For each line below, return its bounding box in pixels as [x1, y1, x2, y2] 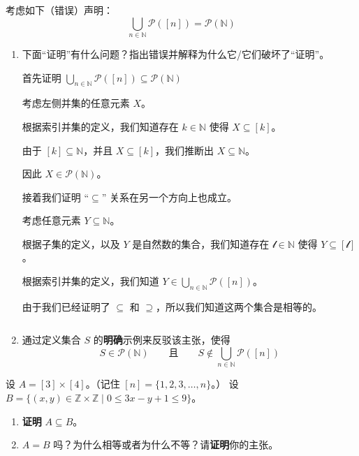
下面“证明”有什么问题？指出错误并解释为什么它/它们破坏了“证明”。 [22, 46, 330, 61]
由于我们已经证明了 [22, 299, 110, 314]
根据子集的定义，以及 [22, 236, 120, 251]
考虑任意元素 [22, 213, 81, 228]
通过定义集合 [22, 332, 81, 347]
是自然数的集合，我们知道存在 [132, 236, 270, 251]
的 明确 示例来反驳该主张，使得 [93, 332, 230, 347]
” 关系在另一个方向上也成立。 [101, 189, 237, 204]
